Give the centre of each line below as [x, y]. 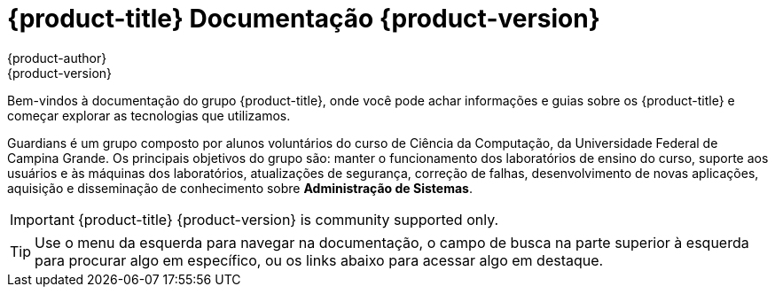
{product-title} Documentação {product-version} [304, 19]
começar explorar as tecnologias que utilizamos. [149, 115]
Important [42, 219]
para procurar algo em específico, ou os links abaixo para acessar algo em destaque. [319, 260]
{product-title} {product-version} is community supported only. [288, 219]
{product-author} [57, 58]
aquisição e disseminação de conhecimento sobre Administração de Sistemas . [240, 188]
